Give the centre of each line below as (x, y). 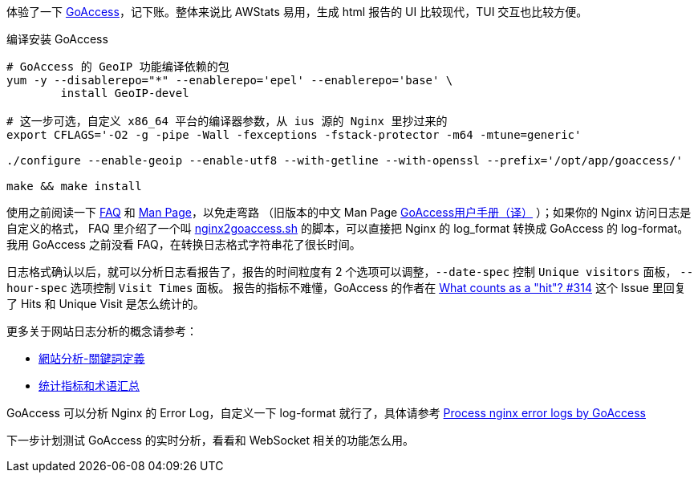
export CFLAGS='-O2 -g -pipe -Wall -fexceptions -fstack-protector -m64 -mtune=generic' (294, 135)
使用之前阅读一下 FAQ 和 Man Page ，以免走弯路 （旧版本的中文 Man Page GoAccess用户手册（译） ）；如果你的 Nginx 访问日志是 (349, 212)
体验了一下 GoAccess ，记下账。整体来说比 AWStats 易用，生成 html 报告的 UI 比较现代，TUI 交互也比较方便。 (297, 12)
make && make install (74, 186)
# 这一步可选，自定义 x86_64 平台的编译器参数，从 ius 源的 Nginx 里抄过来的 (227, 121)
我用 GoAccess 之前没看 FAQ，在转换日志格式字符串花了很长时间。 (184, 244)
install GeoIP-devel (125, 93)
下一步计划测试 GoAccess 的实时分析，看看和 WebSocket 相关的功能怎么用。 (211, 440)
